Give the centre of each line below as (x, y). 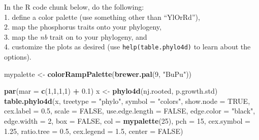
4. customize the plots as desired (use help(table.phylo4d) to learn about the (127, 47)
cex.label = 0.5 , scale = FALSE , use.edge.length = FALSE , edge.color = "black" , (130, 111)
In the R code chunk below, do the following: (74, 7)
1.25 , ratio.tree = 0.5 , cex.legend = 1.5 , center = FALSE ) (94, 131)
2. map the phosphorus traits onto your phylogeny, (83, 27)
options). (18, 57)
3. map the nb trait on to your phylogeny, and (76, 36)
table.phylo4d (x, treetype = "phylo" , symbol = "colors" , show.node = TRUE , (127, 101)
